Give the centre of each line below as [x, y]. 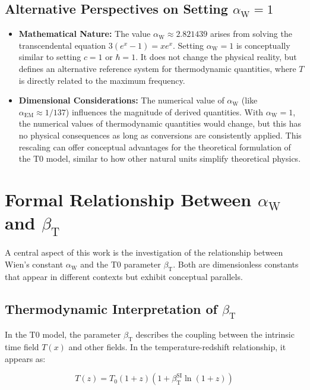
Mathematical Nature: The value [85, 34]
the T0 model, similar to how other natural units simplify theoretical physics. [160, 158]
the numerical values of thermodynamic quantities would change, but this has [160, 123]
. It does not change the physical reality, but [216, 57]
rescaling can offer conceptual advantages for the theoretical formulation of [155, 147]
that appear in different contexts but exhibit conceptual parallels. [124, 276]
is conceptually [263, 45]
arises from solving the [251, 34]
